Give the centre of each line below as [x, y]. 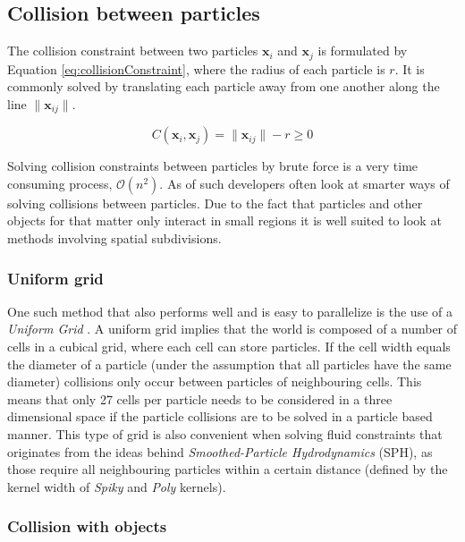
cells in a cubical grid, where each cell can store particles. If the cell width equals [229, 347]
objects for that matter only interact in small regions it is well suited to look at [224, 220]
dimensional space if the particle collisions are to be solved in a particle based [220, 416]
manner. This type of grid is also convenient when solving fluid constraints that [225, 434]
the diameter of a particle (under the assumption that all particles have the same [229, 364]
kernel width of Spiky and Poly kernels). [117, 486]
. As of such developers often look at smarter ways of [304, 183]
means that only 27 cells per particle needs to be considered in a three [200, 398]
